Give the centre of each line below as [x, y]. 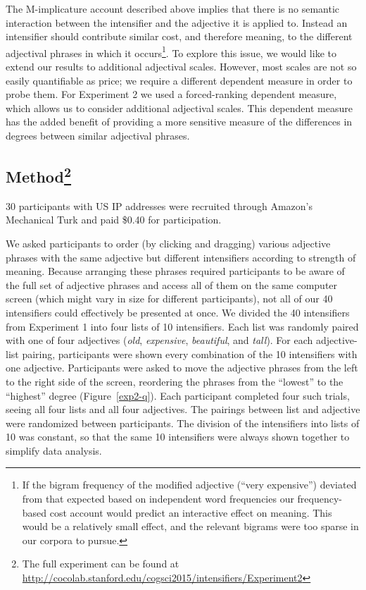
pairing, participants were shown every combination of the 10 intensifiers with [190, 354]
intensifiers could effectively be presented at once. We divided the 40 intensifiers [178, 312]
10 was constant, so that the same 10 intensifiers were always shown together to [178, 437]
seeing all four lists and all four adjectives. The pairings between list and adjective [183, 409]
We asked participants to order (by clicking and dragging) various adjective [168, 243]
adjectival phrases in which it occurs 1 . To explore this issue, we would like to [171, 51]
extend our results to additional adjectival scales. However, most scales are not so [181, 67]
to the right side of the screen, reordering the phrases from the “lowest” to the [175, 381]
